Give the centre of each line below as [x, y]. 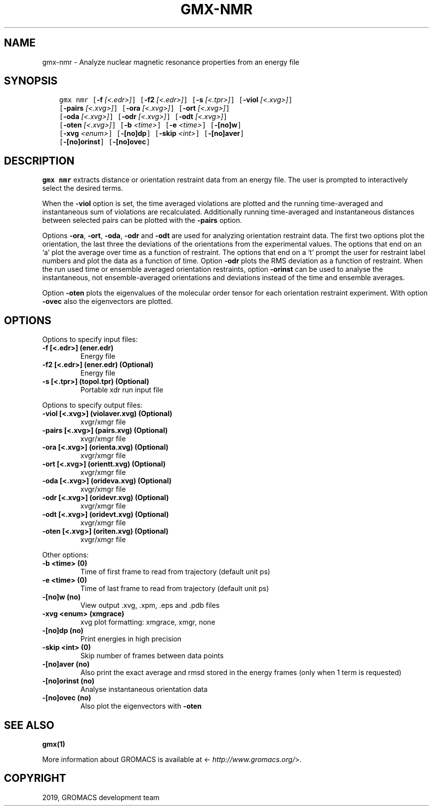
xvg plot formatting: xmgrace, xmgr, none [148, 622]
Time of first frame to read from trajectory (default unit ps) [175, 572]
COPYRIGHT [35, 778]
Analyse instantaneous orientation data [144, 689]
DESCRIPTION [39, 161]
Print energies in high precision [131, 639]
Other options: [65, 555]
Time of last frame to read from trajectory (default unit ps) [175, 589]
